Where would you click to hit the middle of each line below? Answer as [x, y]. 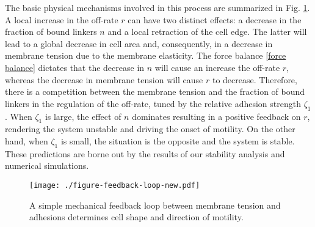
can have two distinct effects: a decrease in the [215, 19]
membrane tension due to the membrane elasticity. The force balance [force [146, 55]
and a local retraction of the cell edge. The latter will [207, 32]
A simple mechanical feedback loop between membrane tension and [155, 205]
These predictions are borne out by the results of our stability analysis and [145, 153]
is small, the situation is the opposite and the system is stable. [178, 140]
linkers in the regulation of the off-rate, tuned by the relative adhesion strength [153, 103]
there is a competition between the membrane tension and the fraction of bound [155, 91]
